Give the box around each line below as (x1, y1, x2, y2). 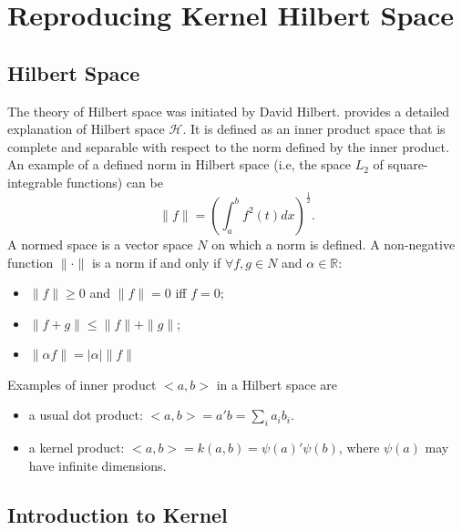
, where (338, 438, 380, 457)
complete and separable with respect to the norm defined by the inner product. (7, 137, 449, 156)
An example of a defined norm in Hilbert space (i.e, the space (7, 155, 352, 174)
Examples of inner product (7, 374, 157, 393)
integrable (7, 172, 63, 191)
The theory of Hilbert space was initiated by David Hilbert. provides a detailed (7, 101, 450, 120)
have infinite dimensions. (28, 455, 167, 474)
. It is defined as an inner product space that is (182, 119, 446, 138)
